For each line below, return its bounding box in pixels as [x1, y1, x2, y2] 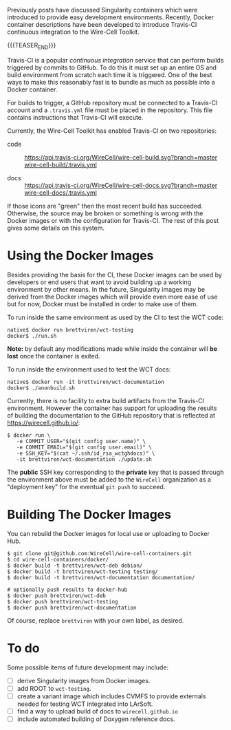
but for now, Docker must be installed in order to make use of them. [7, 299, 198, 308]
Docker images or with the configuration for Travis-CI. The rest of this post [7, 216, 219, 224]
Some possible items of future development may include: [7, 663, 169, 672]
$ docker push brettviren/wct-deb [7, 592, 107, 599]
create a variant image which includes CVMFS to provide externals [16, 691, 206, 700]
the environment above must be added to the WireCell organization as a [7, 475, 212, 484]
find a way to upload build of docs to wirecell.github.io [16, 707, 179, 715]
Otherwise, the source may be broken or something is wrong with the [7, 209, 203, 217]
